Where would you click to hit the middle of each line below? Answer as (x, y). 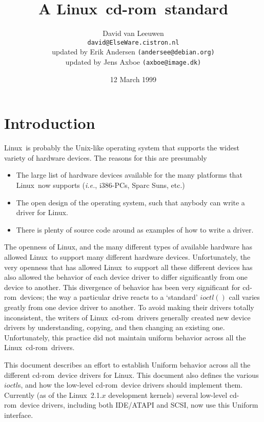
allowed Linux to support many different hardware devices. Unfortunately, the (127, 256)
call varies (244, 297)
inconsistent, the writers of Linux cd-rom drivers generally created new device (127, 317)
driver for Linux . (42, 212)
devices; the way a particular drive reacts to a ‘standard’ (109, 297)
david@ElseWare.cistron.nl (133, 42)
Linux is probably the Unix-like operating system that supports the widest (122, 148)
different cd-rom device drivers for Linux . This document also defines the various (131, 375)
